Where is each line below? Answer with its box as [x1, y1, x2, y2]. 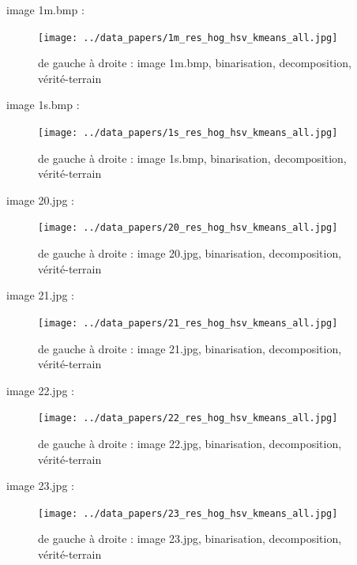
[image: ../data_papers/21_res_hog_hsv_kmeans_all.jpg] [38, 317, 338, 329]
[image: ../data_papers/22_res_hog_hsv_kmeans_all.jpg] [38, 412, 338, 424]
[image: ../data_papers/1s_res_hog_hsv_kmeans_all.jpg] [38, 127, 338, 139]
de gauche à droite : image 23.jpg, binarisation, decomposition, [38, 530, 342, 547]
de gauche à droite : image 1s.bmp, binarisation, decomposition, [38, 149, 347, 166]
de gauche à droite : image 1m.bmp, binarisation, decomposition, [38, 55, 351, 71]
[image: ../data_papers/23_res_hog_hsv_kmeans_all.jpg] [38, 507, 338, 519]
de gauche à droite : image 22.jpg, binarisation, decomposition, [38, 435, 342, 451]
